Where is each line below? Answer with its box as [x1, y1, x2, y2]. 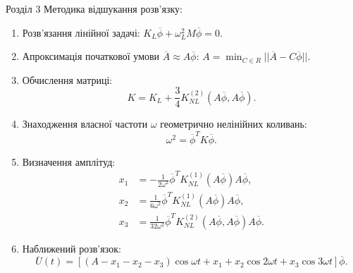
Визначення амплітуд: [22, 154, 116, 169]
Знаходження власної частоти [22, 116, 148, 131]
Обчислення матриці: [22, 72, 113, 87]
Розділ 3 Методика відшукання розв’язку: [6, 1, 182, 16]
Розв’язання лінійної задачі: [22, 25, 140, 40]
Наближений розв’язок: [22, 241, 121, 255]
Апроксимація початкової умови [22, 49, 160, 63]
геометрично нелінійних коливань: [160, 116, 307, 131]
